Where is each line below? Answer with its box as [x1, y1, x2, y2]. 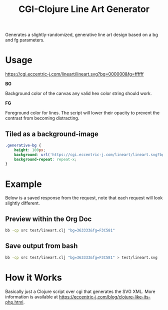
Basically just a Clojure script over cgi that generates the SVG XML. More [5, 288, 156, 294]
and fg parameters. [5, 37, 45, 43]
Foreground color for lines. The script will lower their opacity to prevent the [5, 110, 160, 116]
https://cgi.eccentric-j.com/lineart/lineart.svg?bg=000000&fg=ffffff [5, 71, 144, 77]
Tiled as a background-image [5, 129, 99, 138]
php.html [5, 299, 23, 305]
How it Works [5, 271, 62, 283]
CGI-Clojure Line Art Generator [18, 3, 150, 15]
